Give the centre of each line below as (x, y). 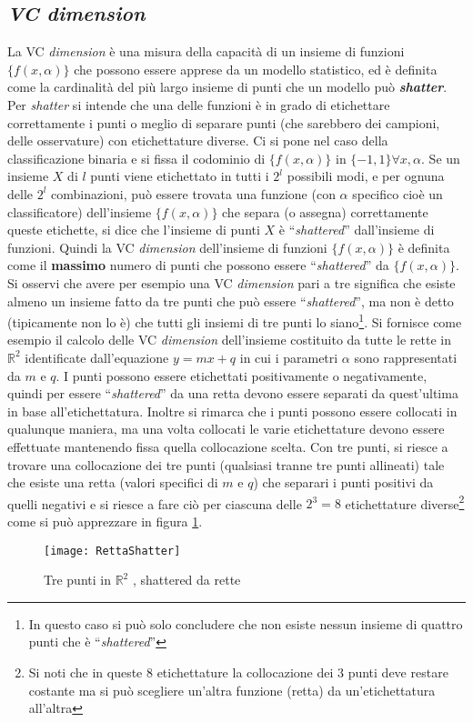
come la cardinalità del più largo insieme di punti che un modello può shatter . (227, 87)
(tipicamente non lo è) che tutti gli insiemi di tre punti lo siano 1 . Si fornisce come (235, 321)
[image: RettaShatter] (112, 551)
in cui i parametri (289, 357)
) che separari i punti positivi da (343, 482)
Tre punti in (77, 580)
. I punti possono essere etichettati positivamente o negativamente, (242, 375)
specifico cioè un (398, 193)
